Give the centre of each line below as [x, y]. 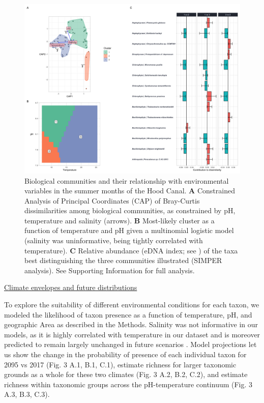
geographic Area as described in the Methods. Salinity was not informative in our [131, 324]
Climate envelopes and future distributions [71, 287]
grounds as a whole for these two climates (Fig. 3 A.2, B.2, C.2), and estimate [126, 374]
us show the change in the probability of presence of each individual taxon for [125, 354]
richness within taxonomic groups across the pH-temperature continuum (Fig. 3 [128, 384]
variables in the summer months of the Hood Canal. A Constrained [130, 191]
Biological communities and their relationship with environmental [127, 180]
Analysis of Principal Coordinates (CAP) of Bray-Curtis [112, 200]
